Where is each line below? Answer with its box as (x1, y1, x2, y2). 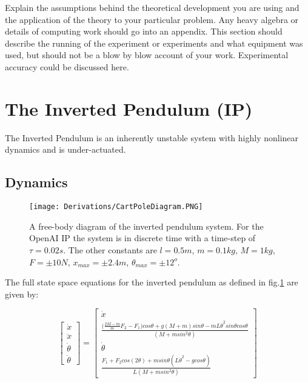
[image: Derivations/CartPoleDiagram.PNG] (29, 202, 203, 211)
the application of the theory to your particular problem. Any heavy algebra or (5, 13, 299, 25)
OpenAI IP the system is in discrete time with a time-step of (29, 231, 256, 244)
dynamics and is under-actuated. (5, 143, 126, 156)
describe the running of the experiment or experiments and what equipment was (5, 36, 303, 49)
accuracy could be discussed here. (5, 60, 129, 73)
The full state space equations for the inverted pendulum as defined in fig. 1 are (5, 276, 298, 288)
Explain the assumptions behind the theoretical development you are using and (5, 1, 300, 13)
